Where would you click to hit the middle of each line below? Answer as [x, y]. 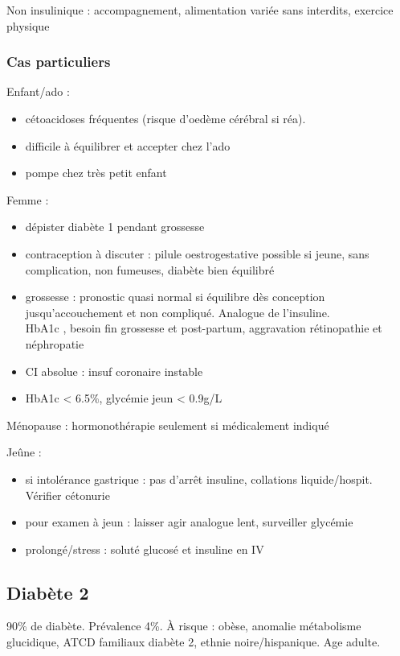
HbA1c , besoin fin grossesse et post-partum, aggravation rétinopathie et [204, 328]
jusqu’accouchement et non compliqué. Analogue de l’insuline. [178, 312]
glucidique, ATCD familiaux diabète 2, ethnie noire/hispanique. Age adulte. [194, 642]
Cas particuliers [59, 62]
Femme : [28, 199]
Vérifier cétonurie [67, 495]
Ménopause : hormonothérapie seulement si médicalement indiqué [168, 425]
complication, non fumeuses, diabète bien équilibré [150, 269]
